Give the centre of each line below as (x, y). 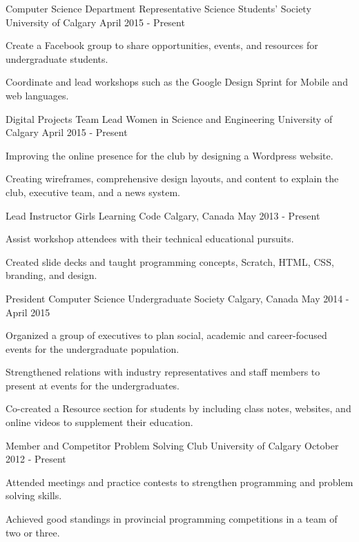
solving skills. (34, 495)
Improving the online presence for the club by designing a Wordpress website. (169, 155)
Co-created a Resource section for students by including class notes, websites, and (178, 408)
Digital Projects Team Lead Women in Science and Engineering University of (169, 118)
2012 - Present (36, 459)
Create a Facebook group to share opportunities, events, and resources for (162, 45)
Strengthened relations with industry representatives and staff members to (163, 372)
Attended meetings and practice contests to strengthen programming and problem (179, 482)
